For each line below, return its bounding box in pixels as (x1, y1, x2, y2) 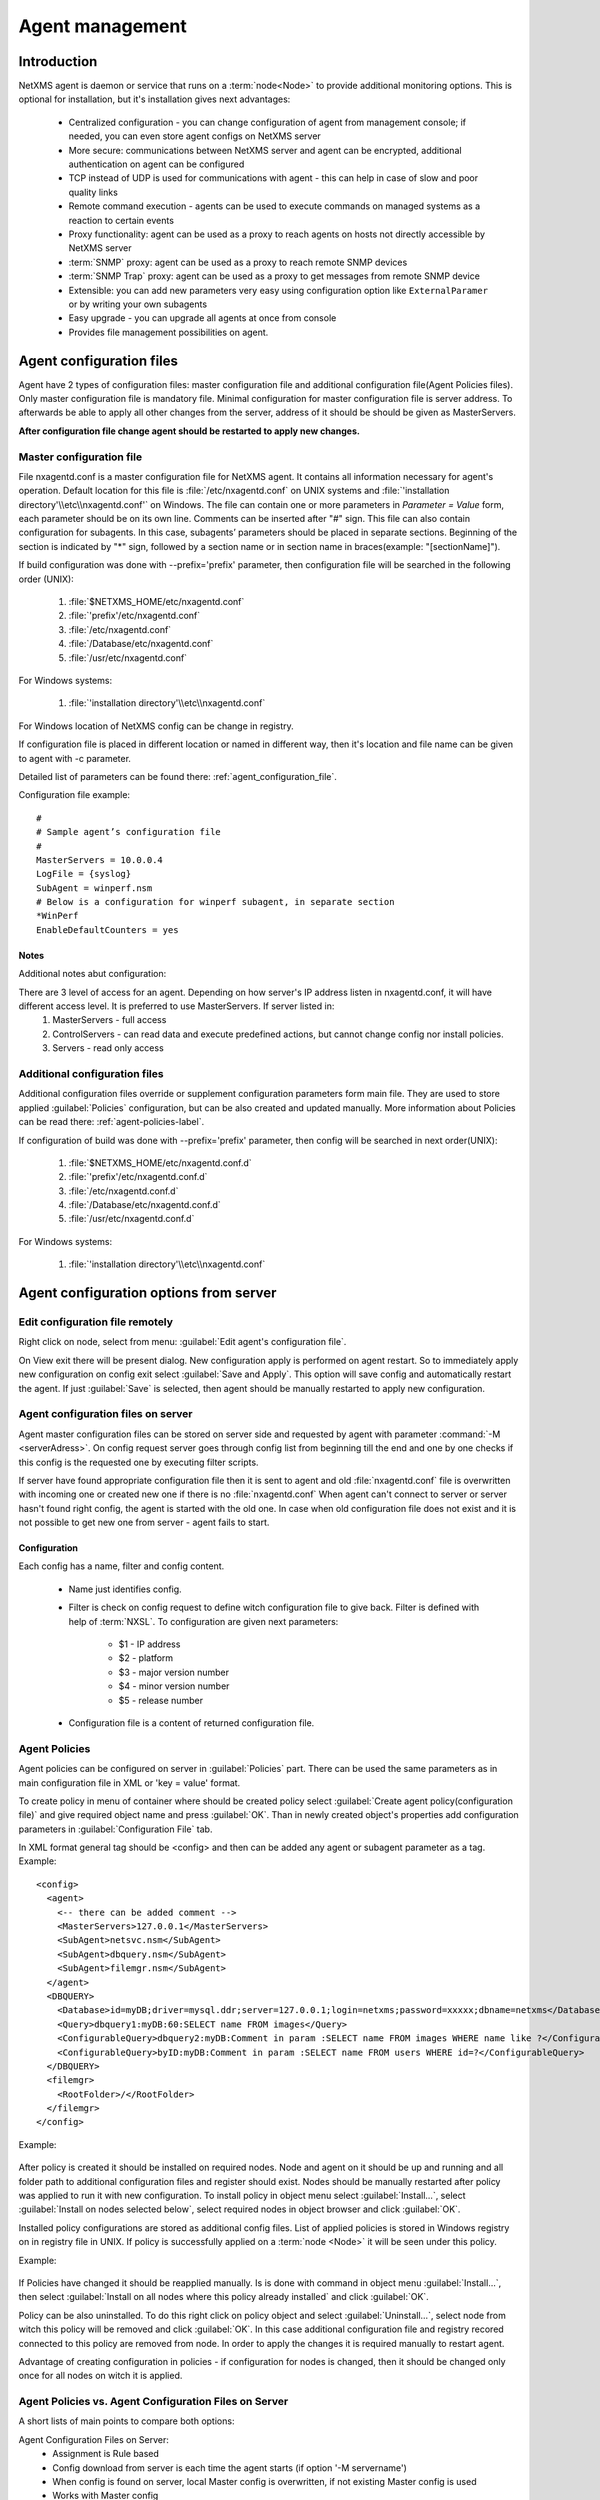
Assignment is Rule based (52, 2448, 160, 2460)
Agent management (18, 15, 187, 37)
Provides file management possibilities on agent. (68, 326, 269, 338)
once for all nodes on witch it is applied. (18, 2370, 183, 2382)
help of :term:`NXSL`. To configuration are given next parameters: (68, 1615, 339, 1627)
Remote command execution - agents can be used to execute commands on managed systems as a (68, 200, 481, 212)
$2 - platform (118, 1652, 174, 1664)
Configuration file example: (18, 789, 130, 801)
